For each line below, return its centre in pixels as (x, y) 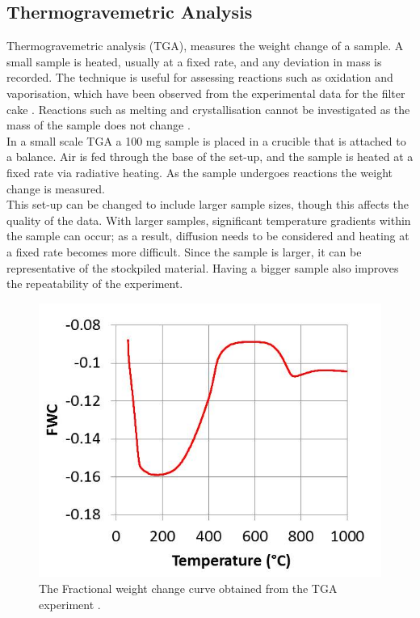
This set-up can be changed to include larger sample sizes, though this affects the (208, 204)
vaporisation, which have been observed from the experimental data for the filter (206, 93)
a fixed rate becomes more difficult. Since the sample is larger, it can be (184, 251)
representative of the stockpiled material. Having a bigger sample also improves (203, 267)
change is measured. (56, 188)
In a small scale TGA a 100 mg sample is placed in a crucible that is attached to (206, 140)
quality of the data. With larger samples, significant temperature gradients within (209, 220)
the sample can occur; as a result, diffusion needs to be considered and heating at (208, 236)
